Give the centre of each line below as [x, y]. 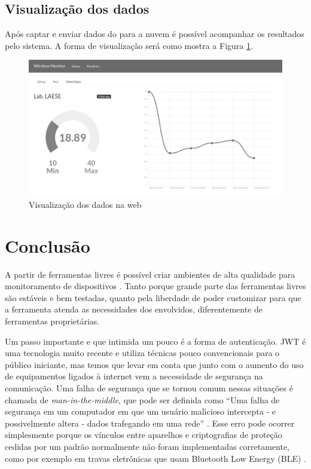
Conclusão [48, 245]
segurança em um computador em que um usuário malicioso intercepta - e [140, 411]
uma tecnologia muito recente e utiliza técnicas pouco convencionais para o [142, 353]
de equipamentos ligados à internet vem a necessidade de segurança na [134, 376]
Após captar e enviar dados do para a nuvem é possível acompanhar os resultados [155, 34]
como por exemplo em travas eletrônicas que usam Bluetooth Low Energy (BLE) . [155, 458]
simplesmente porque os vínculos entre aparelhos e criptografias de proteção [144, 435]
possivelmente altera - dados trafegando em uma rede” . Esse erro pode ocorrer [150, 423]
